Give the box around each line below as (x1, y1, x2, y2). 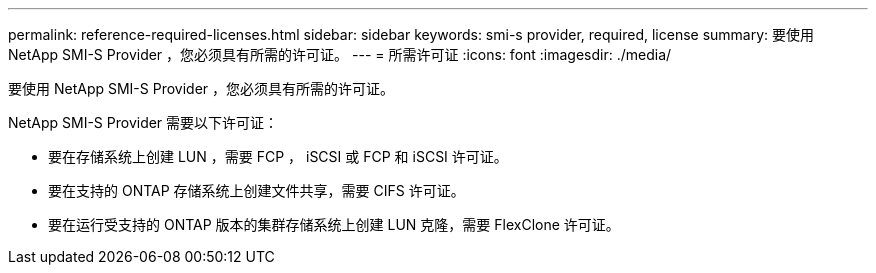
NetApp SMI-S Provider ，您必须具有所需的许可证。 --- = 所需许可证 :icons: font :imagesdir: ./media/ (8, 46, 672, 63)
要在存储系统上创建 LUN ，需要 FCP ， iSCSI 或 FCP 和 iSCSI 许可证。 (48, 148, 508, 165)
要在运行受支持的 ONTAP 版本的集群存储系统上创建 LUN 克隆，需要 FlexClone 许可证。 (48, 216, 620, 233)
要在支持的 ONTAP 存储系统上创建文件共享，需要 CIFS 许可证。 (48, 182, 465, 199)
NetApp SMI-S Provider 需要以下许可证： (8, 114, 279, 131)
